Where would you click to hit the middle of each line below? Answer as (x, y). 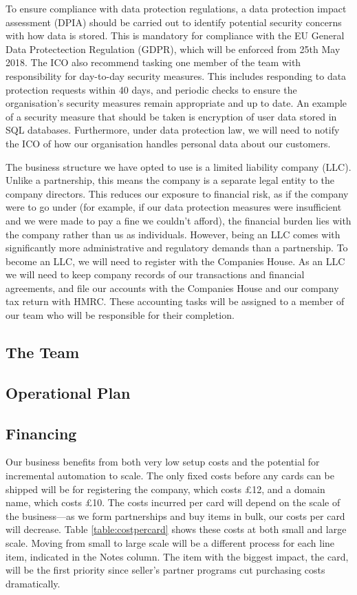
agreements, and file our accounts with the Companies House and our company (172, 288)
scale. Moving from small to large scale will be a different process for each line (170, 542)
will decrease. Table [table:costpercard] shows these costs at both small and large (176, 529)
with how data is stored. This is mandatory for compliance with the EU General (175, 35)
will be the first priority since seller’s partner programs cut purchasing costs (165, 570)
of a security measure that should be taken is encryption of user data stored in (171, 116)
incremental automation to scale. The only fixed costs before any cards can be (170, 476)
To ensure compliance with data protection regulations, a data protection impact (176, 8)
